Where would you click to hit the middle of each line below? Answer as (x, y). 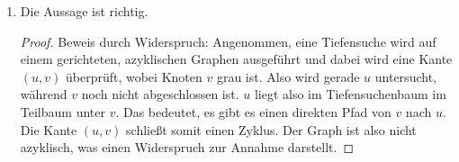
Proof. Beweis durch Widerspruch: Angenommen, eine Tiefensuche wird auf (228, 41)
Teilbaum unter (63, 111)
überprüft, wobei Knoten (134, 76)
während (44, 94)
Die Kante (49, 129)
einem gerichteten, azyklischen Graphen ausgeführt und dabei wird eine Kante (236, 59)
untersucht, (405, 76)
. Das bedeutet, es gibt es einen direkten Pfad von (253, 111)
